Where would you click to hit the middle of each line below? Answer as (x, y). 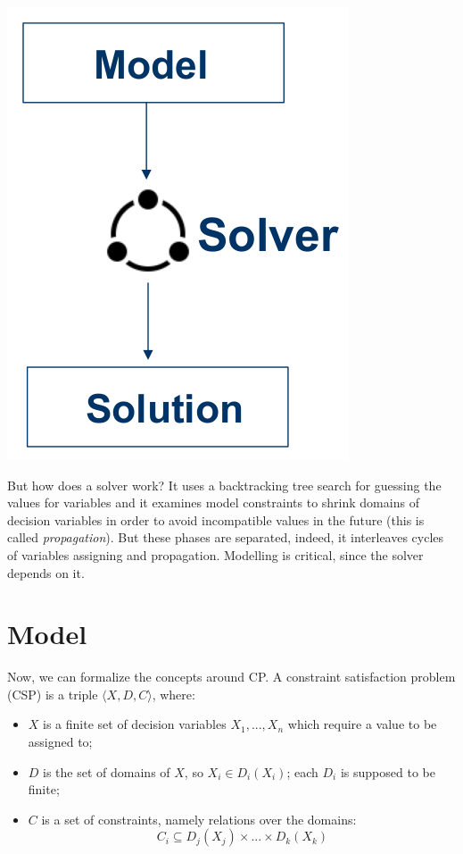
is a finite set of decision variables (135, 724)
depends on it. (46, 572)
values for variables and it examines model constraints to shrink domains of (213, 502)
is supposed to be (388, 771)
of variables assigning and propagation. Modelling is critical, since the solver (215, 554)
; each (302, 771)
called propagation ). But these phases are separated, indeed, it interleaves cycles (226, 537)
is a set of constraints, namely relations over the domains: (199, 819)
